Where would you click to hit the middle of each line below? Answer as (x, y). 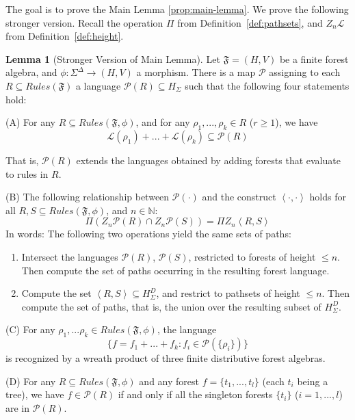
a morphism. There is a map (196, 72)
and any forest (169, 381)
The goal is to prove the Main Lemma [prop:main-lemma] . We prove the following (177, 9)
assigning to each (305, 72)
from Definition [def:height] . (65, 36)
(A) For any (30, 122)
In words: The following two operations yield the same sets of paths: (148, 234)
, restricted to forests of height (252, 256)
